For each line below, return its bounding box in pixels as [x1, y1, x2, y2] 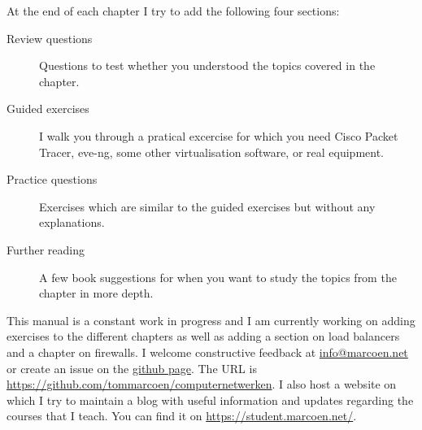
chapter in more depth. [39, 284, 154, 302]
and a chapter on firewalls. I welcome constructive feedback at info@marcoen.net [7, 343, 408, 360]
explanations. [39, 214, 105, 231]
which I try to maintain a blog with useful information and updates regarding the [7, 391, 414, 408]
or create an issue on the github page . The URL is [7, 359, 257, 376]
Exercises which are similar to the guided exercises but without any [39, 198, 376, 215]
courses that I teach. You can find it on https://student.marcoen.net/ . [7, 407, 357, 424]
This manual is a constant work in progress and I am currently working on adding [7, 311, 415, 328]
